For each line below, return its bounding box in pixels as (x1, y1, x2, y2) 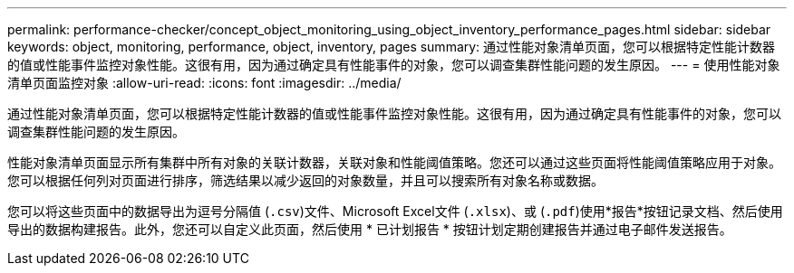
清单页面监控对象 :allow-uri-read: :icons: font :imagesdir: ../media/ (7, 75, 402, 90)
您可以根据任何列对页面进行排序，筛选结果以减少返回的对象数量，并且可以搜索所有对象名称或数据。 (7, 173, 604, 188)
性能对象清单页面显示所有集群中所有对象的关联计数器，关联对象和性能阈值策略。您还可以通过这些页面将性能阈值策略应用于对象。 (7, 155, 781, 170)
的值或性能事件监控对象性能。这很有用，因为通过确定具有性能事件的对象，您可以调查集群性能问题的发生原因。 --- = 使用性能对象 (7, 57, 780, 72)
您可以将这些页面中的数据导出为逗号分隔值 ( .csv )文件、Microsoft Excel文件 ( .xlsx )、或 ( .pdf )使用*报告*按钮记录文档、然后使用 (7, 203, 783, 219)
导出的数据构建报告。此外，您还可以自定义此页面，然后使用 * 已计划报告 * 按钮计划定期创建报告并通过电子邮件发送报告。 (7, 221, 732, 237)
